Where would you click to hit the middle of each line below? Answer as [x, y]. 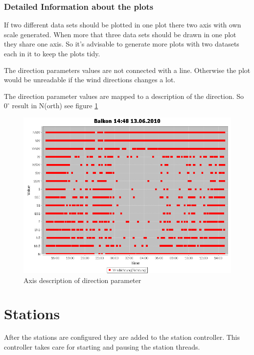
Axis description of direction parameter [82, 280]
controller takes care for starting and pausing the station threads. [102, 346]
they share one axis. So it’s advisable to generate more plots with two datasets [122, 44]
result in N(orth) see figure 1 [55, 106]
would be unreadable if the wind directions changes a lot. [90, 80]
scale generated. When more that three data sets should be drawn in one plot [120, 34]
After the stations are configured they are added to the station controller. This [122, 337]
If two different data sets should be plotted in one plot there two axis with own [123, 25]
